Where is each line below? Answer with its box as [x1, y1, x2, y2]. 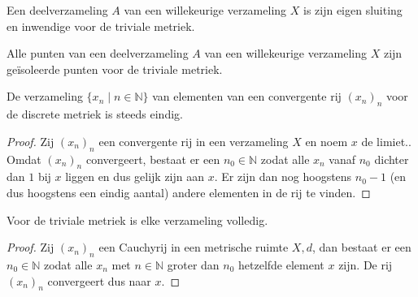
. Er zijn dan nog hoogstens [214, 168, 352, 185]
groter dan [167, 256, 220, 273]
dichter [374, 150, 409, 167]
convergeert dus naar [47, 272, 151, 289]
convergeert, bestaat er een [85, 150, 220, 167]
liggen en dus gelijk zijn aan [65, 168, 205, 185]
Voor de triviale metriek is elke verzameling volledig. [7, 211, 268, 228]
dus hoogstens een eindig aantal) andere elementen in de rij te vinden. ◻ [7, 183, 371, 200]
